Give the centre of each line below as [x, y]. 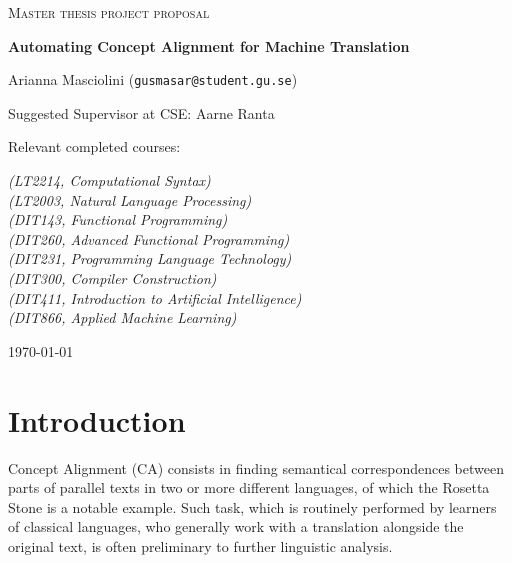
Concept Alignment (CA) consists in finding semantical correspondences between [256, 467]
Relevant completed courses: [94, 146]
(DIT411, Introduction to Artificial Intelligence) [155, 297]
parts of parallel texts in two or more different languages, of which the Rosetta [249, 487]
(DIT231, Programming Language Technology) [150, 258]
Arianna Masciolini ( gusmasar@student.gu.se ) [153, 79]
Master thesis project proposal [109, 12]
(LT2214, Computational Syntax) [109, 180]
